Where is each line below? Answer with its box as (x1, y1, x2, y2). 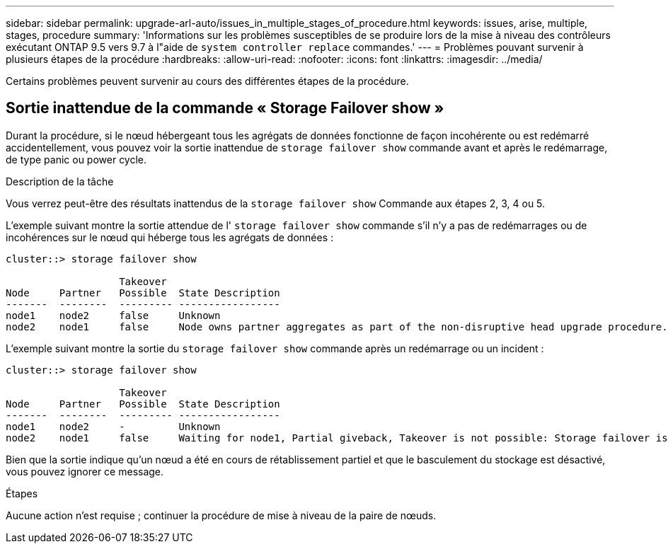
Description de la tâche (6, 175, 114, 187)
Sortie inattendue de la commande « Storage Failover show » (6, 99, 444, 117)
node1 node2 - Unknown (6, 420, 221, 432)
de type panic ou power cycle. (6, 153, 147, 166)
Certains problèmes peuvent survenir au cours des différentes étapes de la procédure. (6, 75, 409, 87)
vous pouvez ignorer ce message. (6, 465, 164, 478)
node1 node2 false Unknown (6, 309, 221, 321)
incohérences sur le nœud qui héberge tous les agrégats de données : (6, 231, 334, 243)
